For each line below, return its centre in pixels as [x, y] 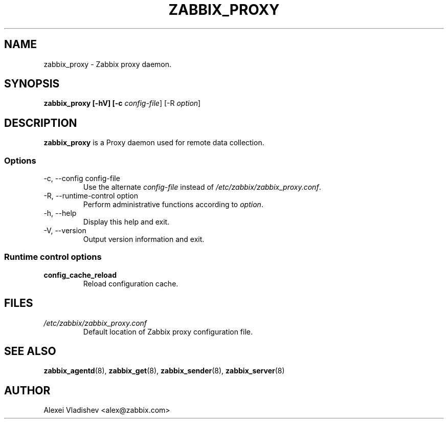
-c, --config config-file [82, 179]
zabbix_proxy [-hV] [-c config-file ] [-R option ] [122, 103]
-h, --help [60, 213]
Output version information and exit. [144, 239]
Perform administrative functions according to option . [173, 205]
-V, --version [65, 231]
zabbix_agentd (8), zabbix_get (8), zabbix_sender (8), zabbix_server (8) [164, 371]
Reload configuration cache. [131, 283]
